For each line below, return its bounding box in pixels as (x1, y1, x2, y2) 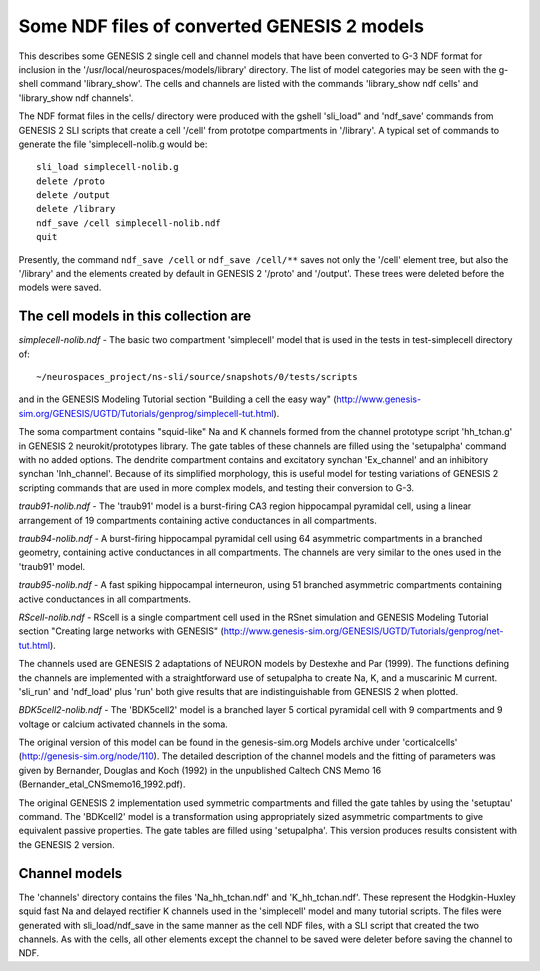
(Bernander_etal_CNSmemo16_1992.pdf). (18, 778, 186, 790)
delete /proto (36, 175, 105, 187)
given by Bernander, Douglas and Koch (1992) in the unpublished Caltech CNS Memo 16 (18, 764, 382, 776)
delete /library (36, 203, 116, 215)
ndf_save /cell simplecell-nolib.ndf (36, 217, 222, 229)
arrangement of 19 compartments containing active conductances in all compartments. (18, 514, 377, 526)
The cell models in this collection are (18, 308, 252, 325)
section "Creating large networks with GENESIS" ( (18, 625, 224, 637)
